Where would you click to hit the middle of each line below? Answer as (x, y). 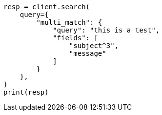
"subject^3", (94, 46)
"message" (88, 53)
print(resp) (26, 92)
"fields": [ (75, 38)
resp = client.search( (47, 7)
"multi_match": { (69, 22)
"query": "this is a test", (106, 30)
